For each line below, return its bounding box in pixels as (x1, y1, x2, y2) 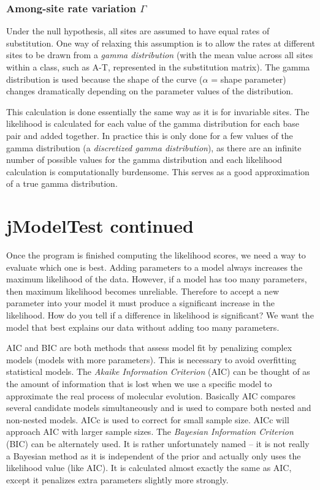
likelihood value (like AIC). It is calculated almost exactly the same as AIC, (6, 461, 292, 474)
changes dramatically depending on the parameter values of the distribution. (6, 85, 294, 97)
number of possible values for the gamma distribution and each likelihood (6, 153, 283, 166)
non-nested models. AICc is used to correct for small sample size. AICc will (6, 413, 289, 426)
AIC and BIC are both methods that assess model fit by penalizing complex (6, 341, 292, 354)
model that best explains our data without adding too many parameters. (6, 320, 280, 333)
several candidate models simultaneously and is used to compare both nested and (6, 401, 311, 414)
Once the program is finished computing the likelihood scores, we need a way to (6, 249, 306, 262)
